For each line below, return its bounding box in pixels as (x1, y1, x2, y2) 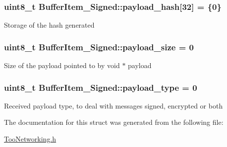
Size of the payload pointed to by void (4, 60, 120, 71)
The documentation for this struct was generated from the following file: (4, 117, 224, 127)
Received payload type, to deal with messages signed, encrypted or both (4, 100, 223, 110)
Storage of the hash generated (4, 20, 95, 30)
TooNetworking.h (4, 134, 57, 144)
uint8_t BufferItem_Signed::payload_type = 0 (4, 81, 197, 93)
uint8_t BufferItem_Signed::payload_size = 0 (4, 40, 194, 53)
